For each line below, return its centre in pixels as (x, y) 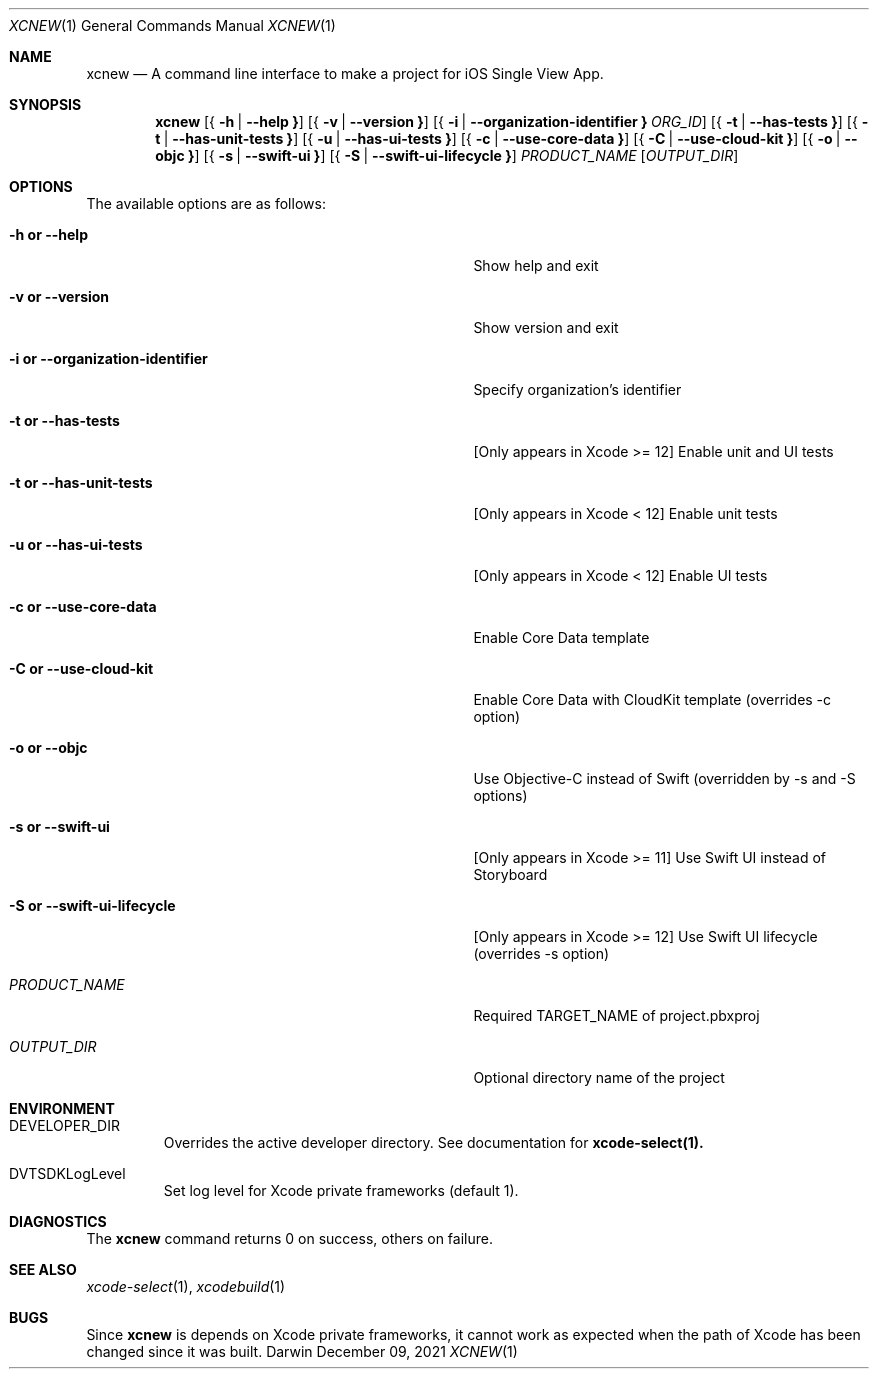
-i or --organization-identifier (108, 358)
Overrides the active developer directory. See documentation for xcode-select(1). (433, 1142)
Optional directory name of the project (599, 1077)
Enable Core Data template (561, 637)
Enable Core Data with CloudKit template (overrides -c (652, 699)
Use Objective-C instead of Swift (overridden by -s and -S (664, 778)
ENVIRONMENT (62, 1108)
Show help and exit (536, 265)
